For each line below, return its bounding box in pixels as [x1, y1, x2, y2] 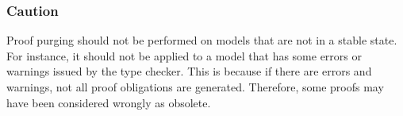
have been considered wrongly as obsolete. [6, 94, 211, 110]
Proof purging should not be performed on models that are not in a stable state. [6, 32, 397, 48]
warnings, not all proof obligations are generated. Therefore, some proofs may [6, 79, 384, 95]
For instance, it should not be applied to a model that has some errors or [6, 47, 362, 64]
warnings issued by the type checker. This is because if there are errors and [6, 63, 372, 79]
